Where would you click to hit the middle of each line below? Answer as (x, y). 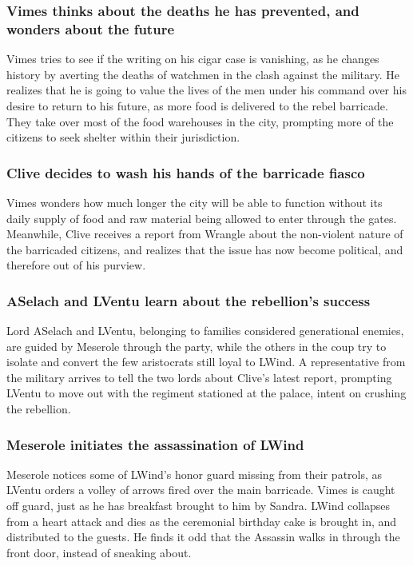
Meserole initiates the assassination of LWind (155, 444)
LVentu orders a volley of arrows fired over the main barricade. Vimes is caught (201, 490)
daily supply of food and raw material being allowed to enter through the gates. (202, 218)
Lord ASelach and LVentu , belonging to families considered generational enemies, (205, 331)
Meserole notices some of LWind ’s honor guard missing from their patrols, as (195, 474)
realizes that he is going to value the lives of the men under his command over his (206, 90)
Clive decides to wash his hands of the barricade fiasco (186, 172)
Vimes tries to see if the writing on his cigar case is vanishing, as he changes (193, 59)
